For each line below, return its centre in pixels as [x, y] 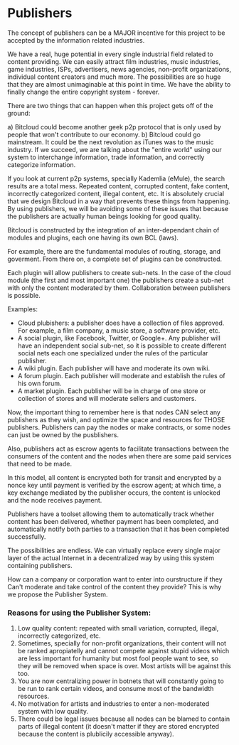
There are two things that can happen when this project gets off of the [110, 105]
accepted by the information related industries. [76, 40]
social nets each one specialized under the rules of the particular [113, 353]
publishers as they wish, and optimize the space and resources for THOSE [116, 419]
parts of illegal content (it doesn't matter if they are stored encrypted [118, 727]
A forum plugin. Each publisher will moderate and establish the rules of [121, 375]
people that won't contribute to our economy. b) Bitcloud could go [104, 134]
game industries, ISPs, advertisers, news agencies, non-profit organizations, [119, 69]
